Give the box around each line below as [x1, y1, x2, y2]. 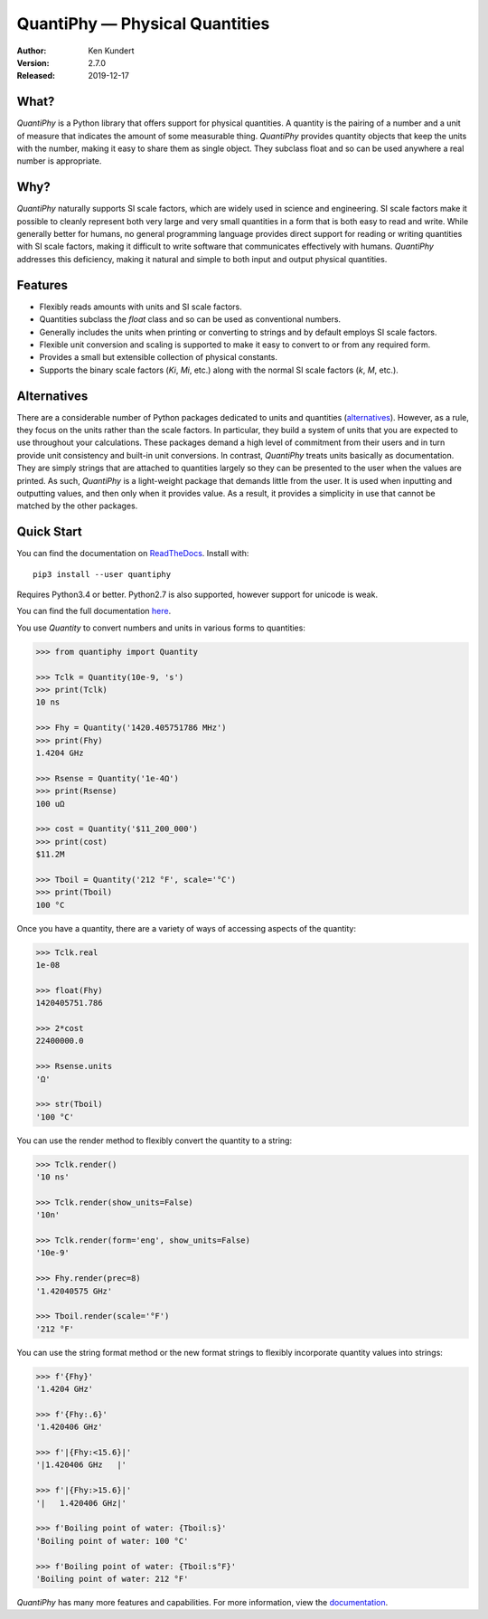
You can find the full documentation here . [16, 606, 172, 617]
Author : [16, 45, 47, 56]
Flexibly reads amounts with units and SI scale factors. [39, 301, 243, 312]
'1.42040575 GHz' [35, 1285, 113, 1296]
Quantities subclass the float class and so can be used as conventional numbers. [39, 314, 342, 325]
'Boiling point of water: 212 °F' [35, 1574, 189, 1584]
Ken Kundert [88, 45, 135, 56]
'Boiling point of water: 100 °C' [35, 1536, 189, 1546]
